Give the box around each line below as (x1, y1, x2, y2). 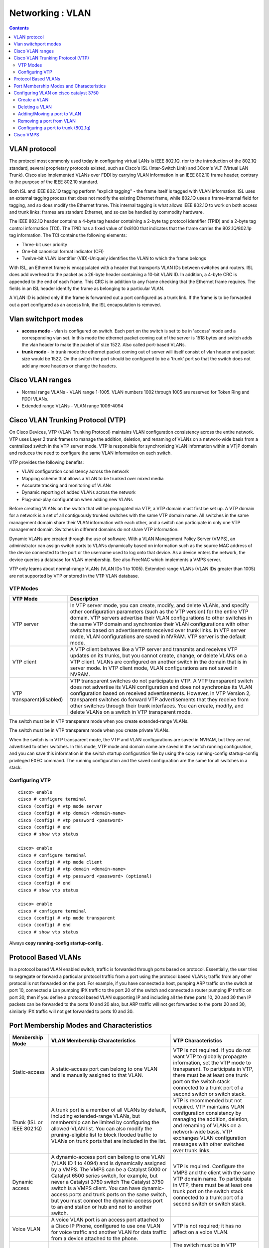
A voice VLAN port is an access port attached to (51, 1216, 164, 1223)
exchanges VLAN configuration (173, 1135, 247, 1142)
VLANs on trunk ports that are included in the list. (51, 1138, 167, 1145)
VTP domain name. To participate (173, 1176, 252, 1183)
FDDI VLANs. (21, 396, 49, 402)
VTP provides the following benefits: (9, 459, 84, 465)
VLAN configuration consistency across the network (21, 468, 129, 474)
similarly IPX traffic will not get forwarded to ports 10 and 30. (9, 1008, 134, 1014)
